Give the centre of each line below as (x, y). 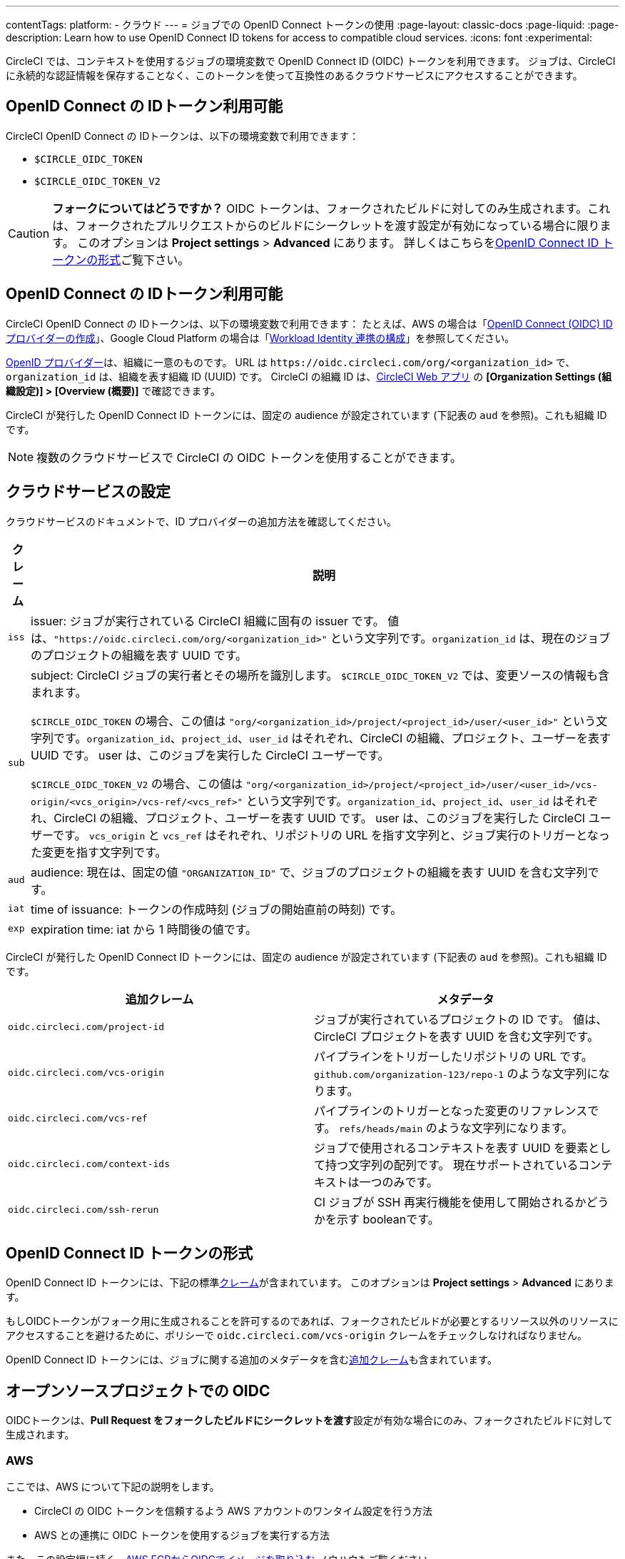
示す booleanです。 (388, 1219)
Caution (29, 233)
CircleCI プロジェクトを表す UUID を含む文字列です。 (457, 1036)
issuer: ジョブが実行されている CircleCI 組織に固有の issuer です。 (208, 621)
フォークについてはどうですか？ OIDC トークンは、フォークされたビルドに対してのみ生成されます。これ (331, 208)
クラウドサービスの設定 (88, 492)
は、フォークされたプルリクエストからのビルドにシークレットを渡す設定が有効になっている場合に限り (326, 225)
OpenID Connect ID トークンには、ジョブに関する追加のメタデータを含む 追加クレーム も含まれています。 (251, 1360)
